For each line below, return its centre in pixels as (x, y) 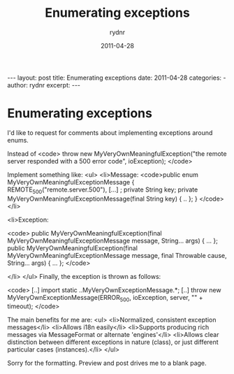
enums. (18, 140)
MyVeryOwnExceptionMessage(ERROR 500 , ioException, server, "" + (105, 298)
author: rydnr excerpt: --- (44, 85)
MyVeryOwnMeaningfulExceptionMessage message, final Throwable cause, (117, 255)
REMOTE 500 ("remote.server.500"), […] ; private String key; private (103, 190)
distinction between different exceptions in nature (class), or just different (113, 342)
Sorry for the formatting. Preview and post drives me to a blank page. (107, 363)
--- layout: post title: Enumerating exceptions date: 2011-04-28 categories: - (117, 78)
